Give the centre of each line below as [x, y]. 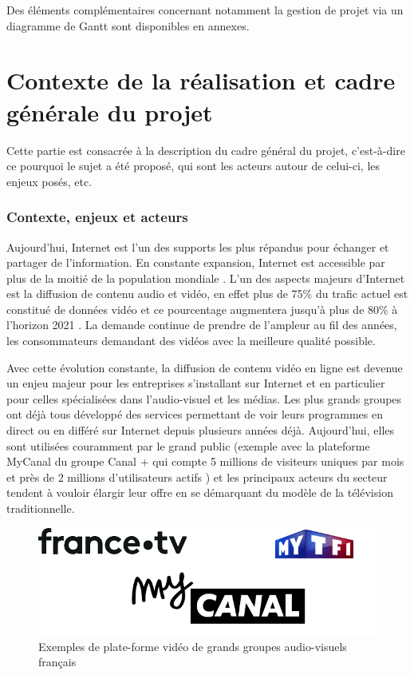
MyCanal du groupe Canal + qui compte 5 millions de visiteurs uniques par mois [205, 461]
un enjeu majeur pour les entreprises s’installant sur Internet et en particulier [196, 383]
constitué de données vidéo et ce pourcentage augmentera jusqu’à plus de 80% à [202, 309]
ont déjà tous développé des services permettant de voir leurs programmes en [195, 414]
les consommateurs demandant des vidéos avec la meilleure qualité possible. [191, 341]
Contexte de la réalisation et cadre [201, 80]
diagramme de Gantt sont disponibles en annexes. [128, 25]
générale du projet [110, 111]
